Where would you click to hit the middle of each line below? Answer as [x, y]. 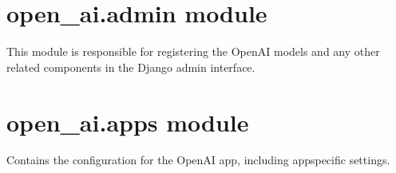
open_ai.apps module [128, 122]
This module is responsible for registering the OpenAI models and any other [193, 51]
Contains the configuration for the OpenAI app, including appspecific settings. [198, 160]
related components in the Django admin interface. [131, 67]
